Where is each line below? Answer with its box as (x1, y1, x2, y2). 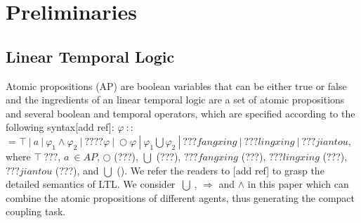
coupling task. (6, 204, 66, 219)
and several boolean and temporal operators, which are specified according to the (6, 106, 355, 120)
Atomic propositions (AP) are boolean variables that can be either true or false (6, 78, 347, 93)
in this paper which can (247, 177, 349, 191)
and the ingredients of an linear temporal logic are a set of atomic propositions (6, 92, 345, 107)
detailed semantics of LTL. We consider (6, 177, 176, 191)
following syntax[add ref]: (6, 120, 114, 134)
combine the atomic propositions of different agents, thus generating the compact (6, 190, 355, 205)
